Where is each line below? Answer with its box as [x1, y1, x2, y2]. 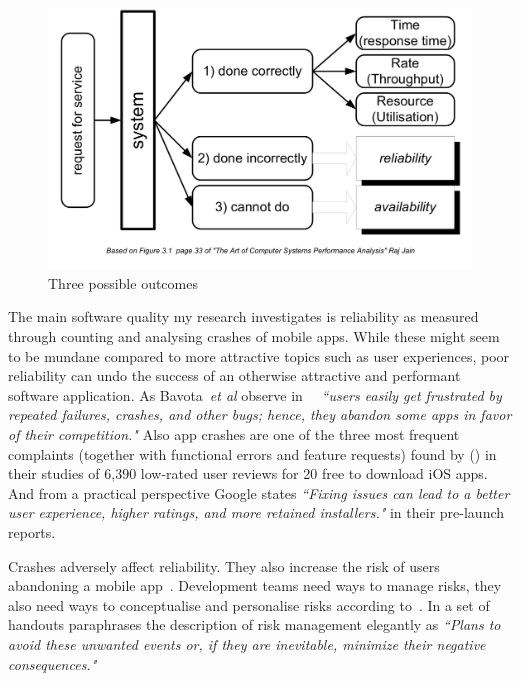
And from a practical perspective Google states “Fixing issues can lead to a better [8, 482, 510, 503]
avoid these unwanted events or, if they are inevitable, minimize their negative [8, 633, 486, 654]
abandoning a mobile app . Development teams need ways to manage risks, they [8, 575, 502, 596]
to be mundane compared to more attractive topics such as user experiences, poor [8, 345, 510, 366]
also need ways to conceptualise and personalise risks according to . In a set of [8, 594, 490, 615]
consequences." [8, 653, 97, 674]
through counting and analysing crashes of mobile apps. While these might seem [8, 326, 500, 347]
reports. [8, 521, 56, 542]
